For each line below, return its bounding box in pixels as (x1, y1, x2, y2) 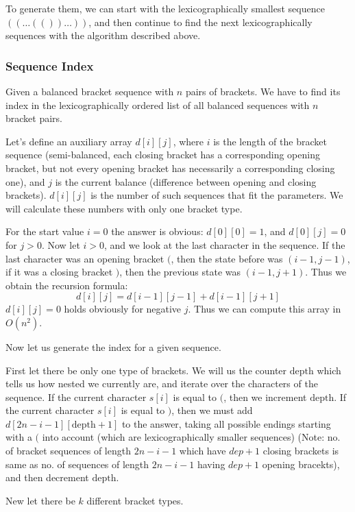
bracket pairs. (5, 111, 62, 125)
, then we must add (171, 403, 253, 417)
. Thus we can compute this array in (188, 302, 341, 316)
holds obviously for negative (64, 302, 182, 316)
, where (173, 134, 204, 148)
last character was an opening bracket (5, 251, 164, 265)
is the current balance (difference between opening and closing (55, 174, 317, 188)
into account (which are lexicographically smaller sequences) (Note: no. (42, 430, 341, 444)
